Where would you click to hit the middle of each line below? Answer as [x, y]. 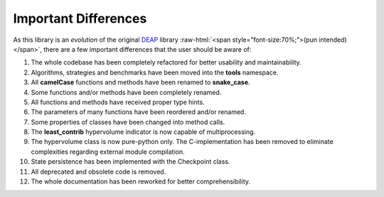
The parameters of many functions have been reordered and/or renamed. [139, 112]
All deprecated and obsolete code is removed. [98, 171]
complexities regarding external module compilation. [108, 152]
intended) [333, 40]
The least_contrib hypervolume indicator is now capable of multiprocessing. [143, 132]
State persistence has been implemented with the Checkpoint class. [130, 162]
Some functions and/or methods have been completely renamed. [126, 92]
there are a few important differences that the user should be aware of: [148, 49]
